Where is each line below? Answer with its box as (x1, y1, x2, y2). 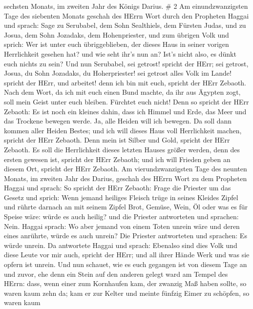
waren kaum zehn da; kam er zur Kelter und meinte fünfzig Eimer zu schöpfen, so (4, 288, 250, 298)
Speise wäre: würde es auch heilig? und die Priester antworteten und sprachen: (4, 211, 239, 222)
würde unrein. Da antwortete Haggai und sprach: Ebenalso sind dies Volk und (4, 240, 237, 250)
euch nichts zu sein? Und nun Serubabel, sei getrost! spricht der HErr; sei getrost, (4, 58, 249, 68)
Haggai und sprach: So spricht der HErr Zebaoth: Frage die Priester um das (4, 183, 231, 193)
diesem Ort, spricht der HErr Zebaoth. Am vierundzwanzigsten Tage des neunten (4, 164, 247, 174)
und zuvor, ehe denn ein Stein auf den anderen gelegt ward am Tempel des (4, 268, 228, 279)
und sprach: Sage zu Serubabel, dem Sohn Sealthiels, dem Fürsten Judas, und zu (4, 20, 246, 30)
